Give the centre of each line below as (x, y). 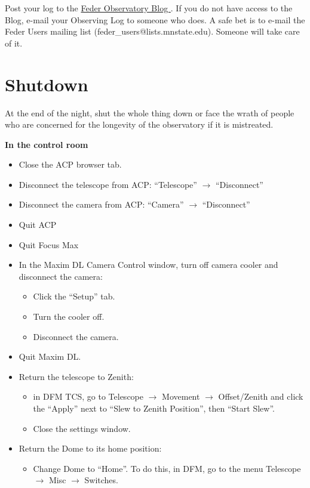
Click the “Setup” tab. (74, 296)
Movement (181, 396)
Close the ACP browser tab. (70, 164)
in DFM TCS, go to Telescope (88, 396)
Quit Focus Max (49, 244)
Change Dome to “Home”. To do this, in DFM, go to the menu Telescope (167, 468)
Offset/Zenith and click (261, 396)
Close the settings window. (82, 428)
